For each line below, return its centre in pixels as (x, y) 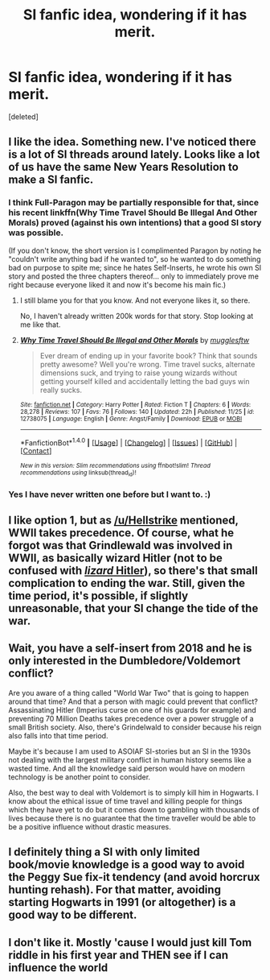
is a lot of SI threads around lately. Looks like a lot (134, 155)
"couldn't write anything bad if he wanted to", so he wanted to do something (135, 258)
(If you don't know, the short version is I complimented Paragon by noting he (135, 250)
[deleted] (23, 116)
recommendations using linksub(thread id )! (78, 473)
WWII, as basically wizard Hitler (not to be (116, 558)
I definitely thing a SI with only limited (104, 852)
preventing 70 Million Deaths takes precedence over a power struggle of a (131, 718)
